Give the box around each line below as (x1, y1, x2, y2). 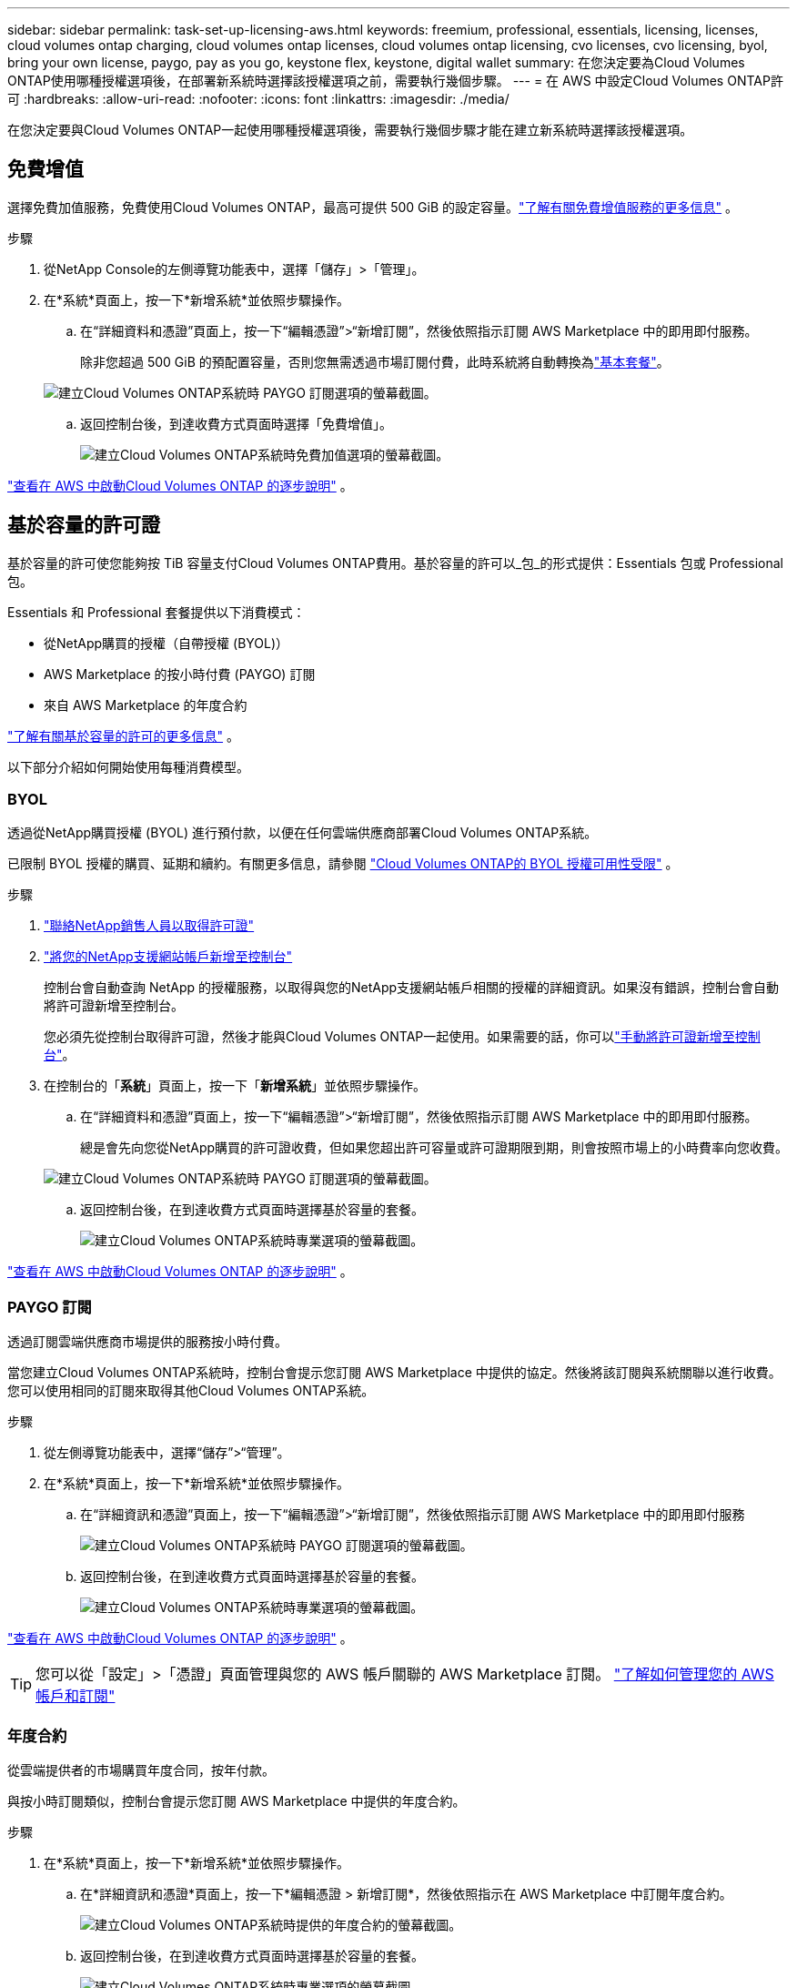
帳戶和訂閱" (35, 1687, 116, 1706)
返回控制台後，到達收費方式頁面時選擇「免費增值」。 (80, 415, 392, 431)
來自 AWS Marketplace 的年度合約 (44, 696, 247, 713)
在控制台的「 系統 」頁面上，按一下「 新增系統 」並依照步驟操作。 (44, 1078, 426, 1094)
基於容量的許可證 (7, 513, 160, 537)
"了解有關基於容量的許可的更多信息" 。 (7, 727, 239, 744)
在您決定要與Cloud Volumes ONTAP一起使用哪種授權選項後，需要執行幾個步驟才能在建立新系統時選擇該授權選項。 (7, 122, 693, 137)
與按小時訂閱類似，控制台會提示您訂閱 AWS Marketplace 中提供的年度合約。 (7, 1792, 466, 1809)
